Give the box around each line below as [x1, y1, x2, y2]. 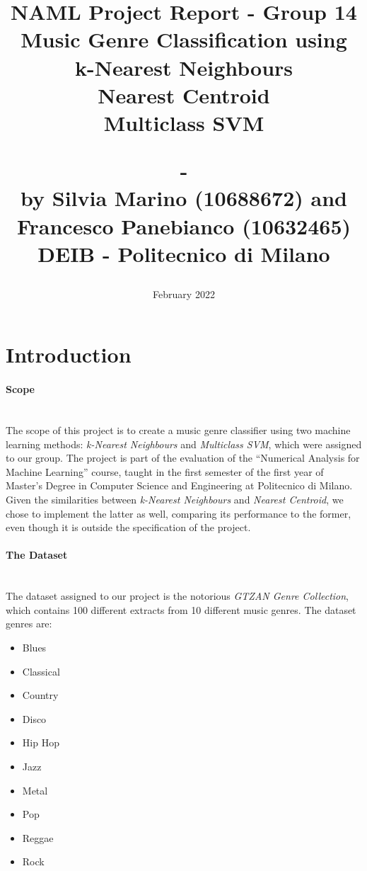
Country [22, 688, 59, 702]
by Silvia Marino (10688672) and [21, 183, 347, 212]
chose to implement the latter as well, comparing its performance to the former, [6, 506, 351, 520]
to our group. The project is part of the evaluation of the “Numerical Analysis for [6, 450, 360, 465]
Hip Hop [22, 735, 59, 750]
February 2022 [153, 286, 215, 301]
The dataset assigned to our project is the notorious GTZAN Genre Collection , [6, 588, 349, 603]
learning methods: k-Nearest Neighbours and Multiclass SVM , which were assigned [6, 436, 362, 451]
